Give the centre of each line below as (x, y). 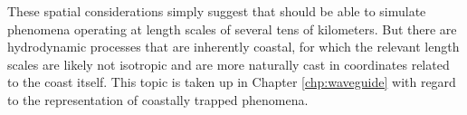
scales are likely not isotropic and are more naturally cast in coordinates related (229, 64)
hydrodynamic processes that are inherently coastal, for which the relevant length (233, 47)
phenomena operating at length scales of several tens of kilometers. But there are (232, 29)
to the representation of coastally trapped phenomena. (158, 99)
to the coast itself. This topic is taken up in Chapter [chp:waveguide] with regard (232, 82)
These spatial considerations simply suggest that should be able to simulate (217, 11)
